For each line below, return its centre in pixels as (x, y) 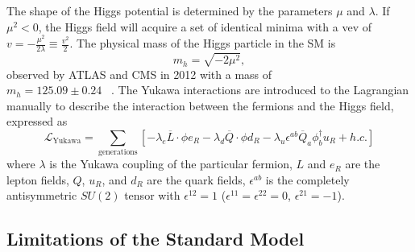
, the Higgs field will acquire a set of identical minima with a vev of (205, 26)
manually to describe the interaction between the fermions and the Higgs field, (200, 105)
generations (118, 153)
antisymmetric (42, 195)
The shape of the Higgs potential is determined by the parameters (170, 10)
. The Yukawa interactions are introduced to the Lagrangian (260, 90)
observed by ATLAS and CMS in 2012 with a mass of (139, 74)
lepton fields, (38, 179)
